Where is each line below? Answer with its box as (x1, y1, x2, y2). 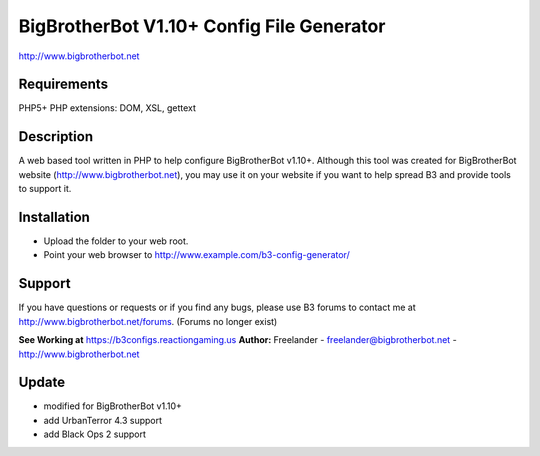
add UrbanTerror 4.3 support (43, 414, 163, 426)
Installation (18, 208, 90, 225)
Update (18, 374, 66, 391)
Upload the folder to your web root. (43, 235, 189, 247)
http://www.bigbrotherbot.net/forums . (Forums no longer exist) (18, 315, 278, 327)
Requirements (18, 76, 109, 93)
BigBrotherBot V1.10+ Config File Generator (18, 15, 386, 37)
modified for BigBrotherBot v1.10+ (43, 400, 182, 412)
